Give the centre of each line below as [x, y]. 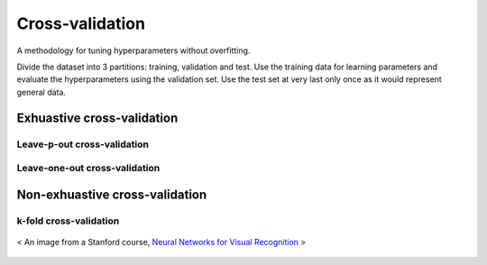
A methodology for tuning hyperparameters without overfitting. [133, 50]
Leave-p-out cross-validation [83, 144]
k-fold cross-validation [68, 221]
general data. [41, 92]
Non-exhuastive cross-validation [112, 194]
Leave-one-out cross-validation [88, 169]
